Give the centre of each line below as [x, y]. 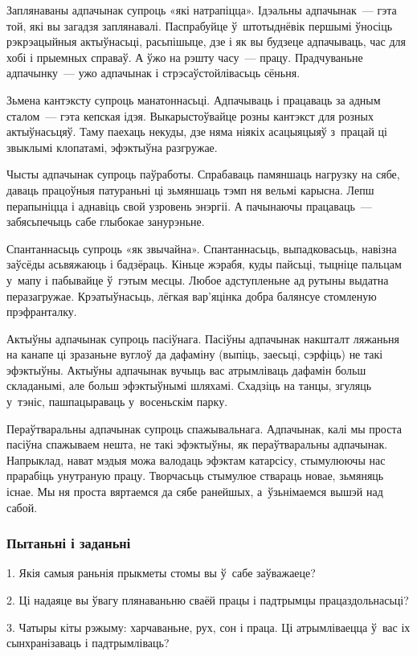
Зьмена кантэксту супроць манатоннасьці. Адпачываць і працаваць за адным [194, 99]
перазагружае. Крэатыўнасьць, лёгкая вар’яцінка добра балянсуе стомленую [192, 295]
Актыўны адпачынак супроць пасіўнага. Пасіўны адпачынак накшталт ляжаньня [203, 338]
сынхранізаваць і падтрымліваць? [88, 643]
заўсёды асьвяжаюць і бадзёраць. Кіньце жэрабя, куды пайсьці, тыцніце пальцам [204, 264]
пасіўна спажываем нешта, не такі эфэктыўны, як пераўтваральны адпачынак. [197, 444]
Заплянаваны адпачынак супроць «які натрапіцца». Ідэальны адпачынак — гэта [202, 10]
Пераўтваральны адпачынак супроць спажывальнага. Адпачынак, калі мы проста [204, 428]
